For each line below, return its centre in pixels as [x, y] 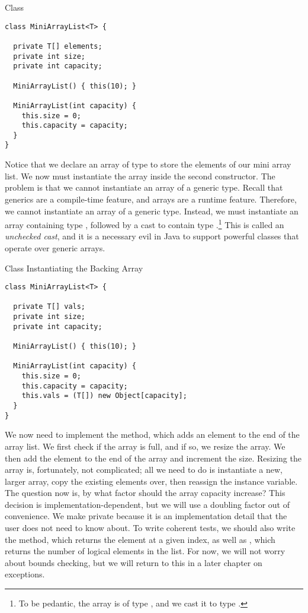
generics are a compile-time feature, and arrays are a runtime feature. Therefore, [151, 199]
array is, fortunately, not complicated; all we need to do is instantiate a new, [144, 470]
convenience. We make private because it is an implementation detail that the [146, 516]
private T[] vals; [49, 307]
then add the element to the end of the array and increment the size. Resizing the [153, 458]
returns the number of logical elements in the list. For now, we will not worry [145, 551]
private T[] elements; [58, 46]
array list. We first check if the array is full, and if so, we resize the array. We [145, 446]
